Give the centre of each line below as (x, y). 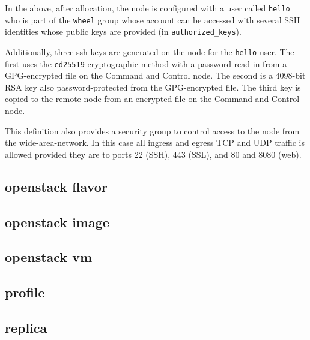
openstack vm (49, 257)
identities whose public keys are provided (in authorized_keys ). (123, 31)
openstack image (57, 222)
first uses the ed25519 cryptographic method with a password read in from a (146, 63)
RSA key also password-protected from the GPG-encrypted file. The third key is (153, 87)
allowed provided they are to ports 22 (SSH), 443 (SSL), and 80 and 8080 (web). (153, 154)
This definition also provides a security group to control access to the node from (152, 130)
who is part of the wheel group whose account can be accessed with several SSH (153, 19)
